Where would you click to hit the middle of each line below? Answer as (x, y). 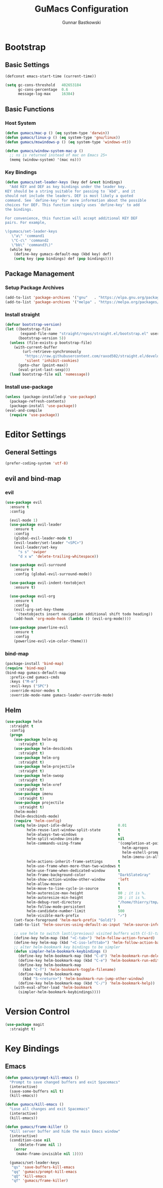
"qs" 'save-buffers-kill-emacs (43, 1167)
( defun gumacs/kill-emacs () (34, 1104)
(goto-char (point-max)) (43, 365)
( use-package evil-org (32, 596)
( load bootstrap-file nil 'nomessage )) (50, 374)
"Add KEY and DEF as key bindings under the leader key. (68, 187)
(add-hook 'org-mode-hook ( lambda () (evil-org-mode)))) (73, 619)
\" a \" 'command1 (28, 236)
